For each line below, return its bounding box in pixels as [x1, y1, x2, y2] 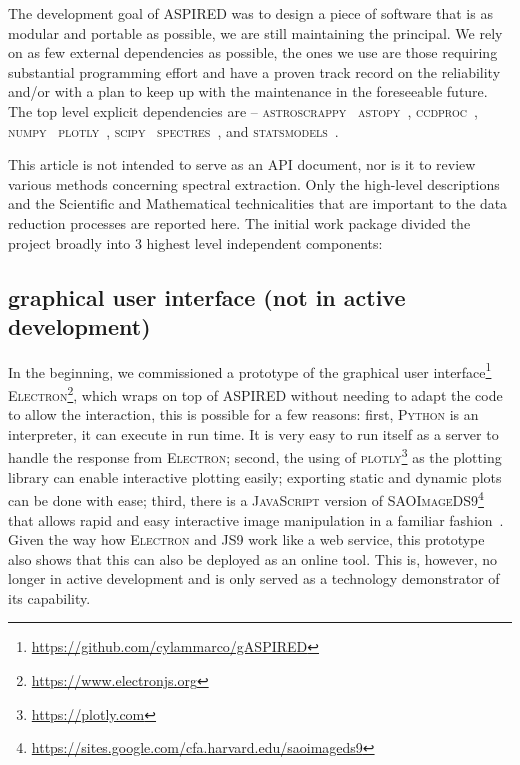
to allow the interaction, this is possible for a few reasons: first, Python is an [8, 404, 479, 425]
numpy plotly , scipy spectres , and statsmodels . [8, 120, 339, 141]
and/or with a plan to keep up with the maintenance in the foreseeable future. [8, 81, 488, 102]
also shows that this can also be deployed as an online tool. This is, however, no [8, 548, 498, 569]
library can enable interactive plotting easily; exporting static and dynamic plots [8, 466, 502, 487]
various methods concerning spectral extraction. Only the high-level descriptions [8, 173, 500, 194]
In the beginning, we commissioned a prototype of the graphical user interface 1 [8, 358, 492, 382]
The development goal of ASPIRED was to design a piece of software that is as [8, 3, 493, 23]
